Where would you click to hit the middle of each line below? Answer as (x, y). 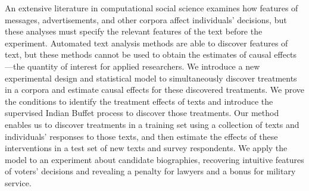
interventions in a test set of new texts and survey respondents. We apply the (146, 148)
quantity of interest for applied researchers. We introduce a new (144, 66)
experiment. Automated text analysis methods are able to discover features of (146, 43)
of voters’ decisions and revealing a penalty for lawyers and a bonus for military (150, 171)
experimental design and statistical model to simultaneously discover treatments (151, 78)
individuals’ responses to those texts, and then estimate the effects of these (141, 136)
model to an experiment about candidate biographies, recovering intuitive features (154, 159)
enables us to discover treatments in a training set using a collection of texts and (152, 124)
